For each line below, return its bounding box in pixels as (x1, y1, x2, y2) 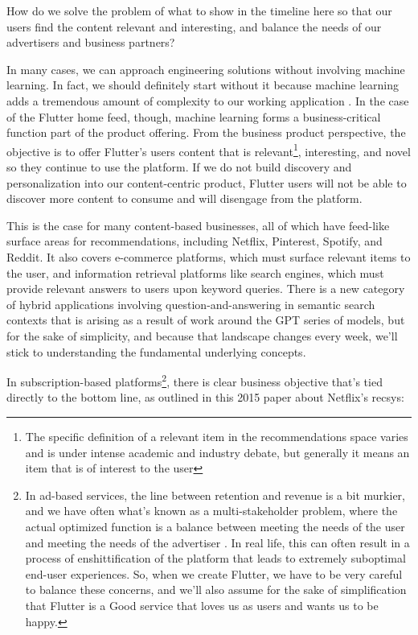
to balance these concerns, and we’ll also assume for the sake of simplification (25, 581, 407, 598)
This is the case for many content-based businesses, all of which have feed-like (6, 216, 390, 233)
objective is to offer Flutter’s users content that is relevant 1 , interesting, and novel (6, 140, 411, 159)
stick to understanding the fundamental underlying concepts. (6, 343, 306, 360)
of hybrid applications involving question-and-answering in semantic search (6, 295, 375, 312)
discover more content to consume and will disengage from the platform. (6, 190, 363, 207)
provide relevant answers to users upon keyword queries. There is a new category (6, 280, 405, 297)
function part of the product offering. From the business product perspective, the (6, 124, 406, 141)
